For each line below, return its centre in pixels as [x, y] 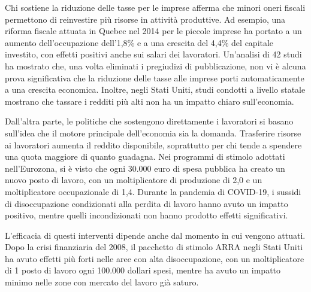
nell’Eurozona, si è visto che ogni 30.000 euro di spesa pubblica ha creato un [145, 168]
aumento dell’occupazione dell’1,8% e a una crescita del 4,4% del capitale [139, 42]
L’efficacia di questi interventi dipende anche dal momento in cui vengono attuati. [155, 235]
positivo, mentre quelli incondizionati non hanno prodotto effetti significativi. [147, 215]
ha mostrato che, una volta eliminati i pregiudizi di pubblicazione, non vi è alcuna [155, 66]
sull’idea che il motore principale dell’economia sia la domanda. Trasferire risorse [153, 133]
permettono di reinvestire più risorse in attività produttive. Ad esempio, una [145, 19]
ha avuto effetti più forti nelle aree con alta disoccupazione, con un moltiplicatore [155, 258]
